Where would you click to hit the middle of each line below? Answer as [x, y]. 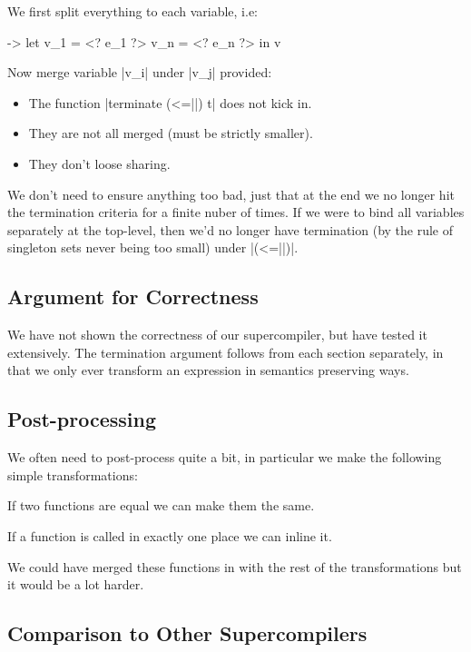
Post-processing [82, 419]
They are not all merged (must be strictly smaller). [171, 133]
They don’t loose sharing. [99, 163]
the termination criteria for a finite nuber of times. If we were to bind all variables [236, 212]
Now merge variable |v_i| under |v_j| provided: [140, 72]
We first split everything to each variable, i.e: [132, 11]
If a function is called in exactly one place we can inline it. [170, 535]
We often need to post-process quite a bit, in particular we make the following [225, 457]
